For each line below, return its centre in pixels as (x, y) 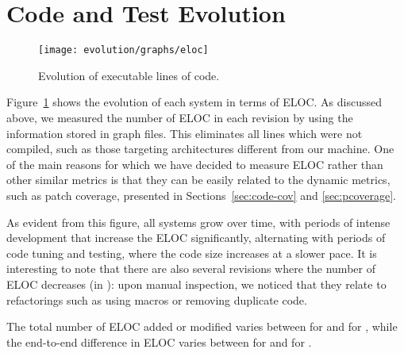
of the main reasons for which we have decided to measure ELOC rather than (195, 164)
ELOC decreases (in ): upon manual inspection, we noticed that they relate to (196, 284)
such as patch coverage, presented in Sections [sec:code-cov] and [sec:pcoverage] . (201, 195)
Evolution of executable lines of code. (129, 75)
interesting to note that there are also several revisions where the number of (191, 269)
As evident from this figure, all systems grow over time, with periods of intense (198, 222)
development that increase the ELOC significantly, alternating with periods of (196, 238)
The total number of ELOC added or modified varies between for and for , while (202, 326)
